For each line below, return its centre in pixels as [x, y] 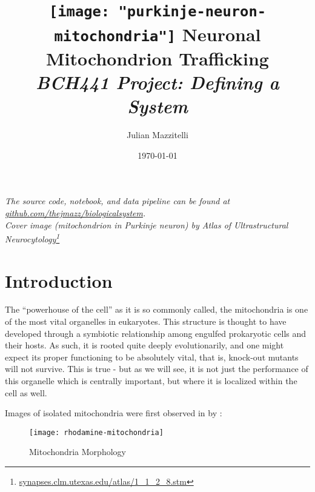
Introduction [59, 280]
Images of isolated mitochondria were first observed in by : [114, 413]
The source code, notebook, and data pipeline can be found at [118, 201]
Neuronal [221, 34]
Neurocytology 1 [32, 238]
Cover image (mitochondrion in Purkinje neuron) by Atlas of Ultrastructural [147, 224]
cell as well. [26, 392]
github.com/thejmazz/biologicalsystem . [75, 212]
